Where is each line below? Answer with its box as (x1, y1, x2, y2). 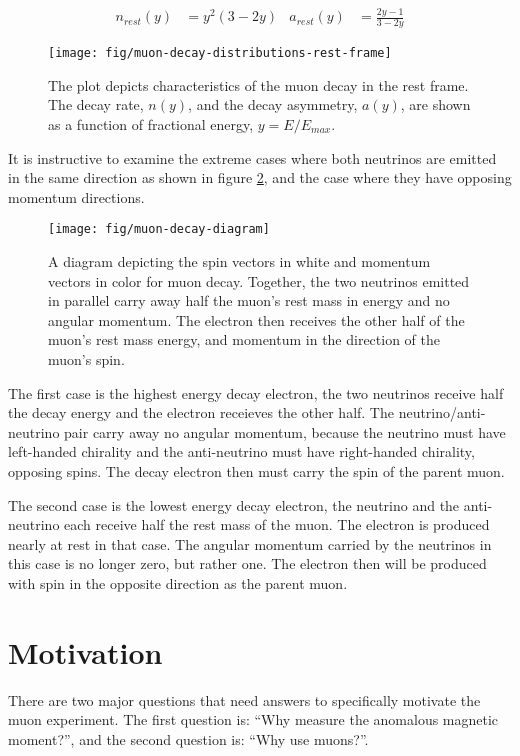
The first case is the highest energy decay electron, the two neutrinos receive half (8, 382, 504, 403)
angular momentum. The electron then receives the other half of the (48, 309, 465, 330)
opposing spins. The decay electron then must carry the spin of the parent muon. (8, 460, 505, 481)
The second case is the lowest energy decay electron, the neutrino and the (8, 494, 460, 515)
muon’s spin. (48, 349, 125, 370)
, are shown (400, 94, 471, 115)
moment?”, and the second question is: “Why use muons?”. (8, 728, 369, 749)
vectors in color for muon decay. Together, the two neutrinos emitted (48, 270, 470, 291)
